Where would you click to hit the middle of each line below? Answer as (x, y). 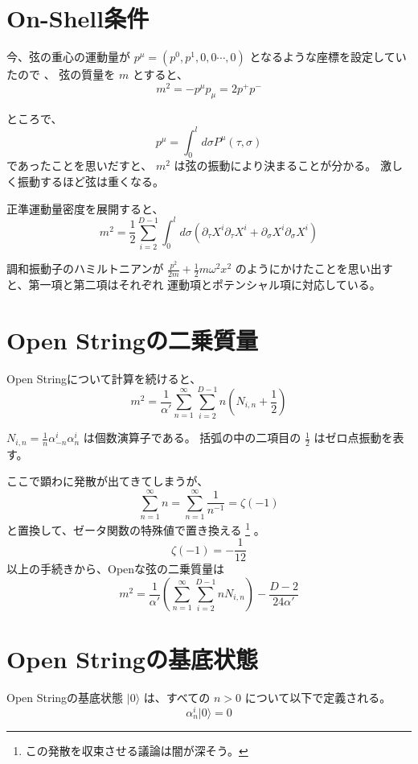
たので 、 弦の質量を (61, 74)
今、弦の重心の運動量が (68, 57)
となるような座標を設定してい (328, 57)
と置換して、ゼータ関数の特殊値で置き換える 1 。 (136, 529)
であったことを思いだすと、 (80, 165)
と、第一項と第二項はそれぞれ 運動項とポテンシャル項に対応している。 (194, 284)
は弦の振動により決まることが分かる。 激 (283, 165)
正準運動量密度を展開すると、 (85, 208)
